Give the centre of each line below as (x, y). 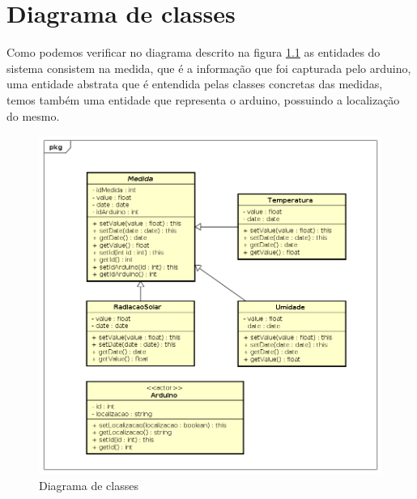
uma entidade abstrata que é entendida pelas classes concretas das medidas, (195, 84)
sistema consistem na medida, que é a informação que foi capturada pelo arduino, (209, 68)
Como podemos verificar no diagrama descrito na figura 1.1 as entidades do (194, 52)
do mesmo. (33, 115)
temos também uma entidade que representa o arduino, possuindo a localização (203, 99)
